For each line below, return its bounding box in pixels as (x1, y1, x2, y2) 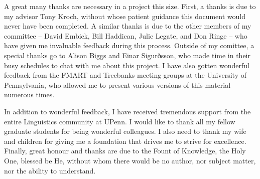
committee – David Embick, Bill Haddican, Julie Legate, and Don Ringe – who (4, 30, 247, 41)
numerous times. (4, 89, 55, 100)
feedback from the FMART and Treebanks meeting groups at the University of (4, 70, 246, 80)
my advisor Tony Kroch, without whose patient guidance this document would (4, 11, 245, 21)
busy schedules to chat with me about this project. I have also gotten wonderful (4, 60, 249, 70)
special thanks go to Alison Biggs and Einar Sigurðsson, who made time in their (4, 50, 250, 60)
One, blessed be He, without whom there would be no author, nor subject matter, (4, 155, 256, 165)
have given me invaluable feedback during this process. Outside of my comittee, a (4, 40, 254, 51)
